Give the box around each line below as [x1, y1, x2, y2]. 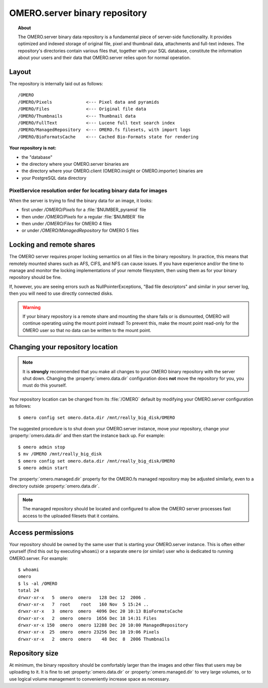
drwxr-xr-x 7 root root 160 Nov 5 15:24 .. [18, 601, 149, 607]
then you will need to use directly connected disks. [9, 290, 114, 296]
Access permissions [9, 528, 74, 537]
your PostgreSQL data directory [21, 175, 87, 181]
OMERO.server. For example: [9, 555, 68, 561]
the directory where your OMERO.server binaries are [21, 161, 129, 167]
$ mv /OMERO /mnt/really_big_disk [18, 451, 102, 457]
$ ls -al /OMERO [18, 581, 58, 586]
